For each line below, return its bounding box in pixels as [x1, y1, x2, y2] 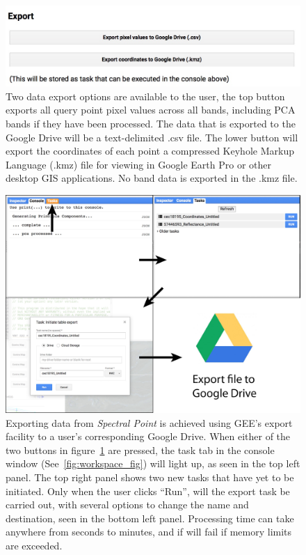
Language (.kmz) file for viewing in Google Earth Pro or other [6, 157, 272, 171]
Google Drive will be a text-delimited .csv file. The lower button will [6, 130, 298, 144]
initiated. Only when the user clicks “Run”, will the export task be [6, 483, 290, 498]
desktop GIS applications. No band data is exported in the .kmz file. [6, 171, 298, 185]
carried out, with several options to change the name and [6, 497, 249, 512]
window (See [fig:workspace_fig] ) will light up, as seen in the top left [6, 456, 300, 471]
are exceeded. [6, 538, 63, 552]
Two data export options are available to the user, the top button [6, 88, 285, 103]
